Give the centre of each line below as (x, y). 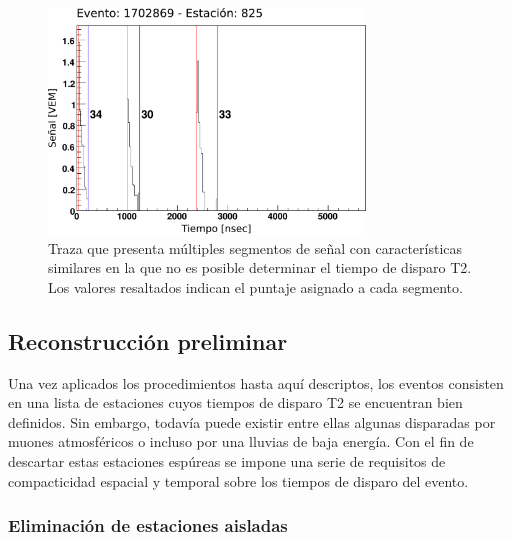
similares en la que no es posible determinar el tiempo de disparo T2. (260, 267)
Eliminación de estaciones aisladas (148, 525)
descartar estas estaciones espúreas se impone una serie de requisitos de (227, 461)
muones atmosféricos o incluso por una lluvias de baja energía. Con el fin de (241, 441)
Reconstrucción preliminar (148, 340)
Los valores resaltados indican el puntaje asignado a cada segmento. (255, 286)
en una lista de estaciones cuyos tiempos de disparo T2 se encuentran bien (235, 402)
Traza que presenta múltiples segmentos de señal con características (255, 247)
